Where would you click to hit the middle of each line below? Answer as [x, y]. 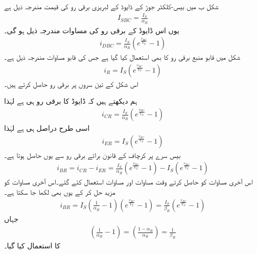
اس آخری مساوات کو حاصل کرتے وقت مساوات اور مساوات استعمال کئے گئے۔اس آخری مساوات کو [128, 182]
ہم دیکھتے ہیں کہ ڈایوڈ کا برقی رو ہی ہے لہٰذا [71, 101]
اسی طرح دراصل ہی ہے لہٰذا [47, 128]
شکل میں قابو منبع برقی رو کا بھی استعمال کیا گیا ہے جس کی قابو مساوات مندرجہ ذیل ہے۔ [122, 57]
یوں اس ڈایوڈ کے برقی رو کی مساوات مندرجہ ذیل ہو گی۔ [92, 30]
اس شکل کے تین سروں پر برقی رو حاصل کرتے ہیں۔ [71, 84]
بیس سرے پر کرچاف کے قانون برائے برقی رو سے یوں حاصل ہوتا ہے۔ [92, 155]
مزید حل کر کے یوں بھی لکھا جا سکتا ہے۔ [60, 191]
